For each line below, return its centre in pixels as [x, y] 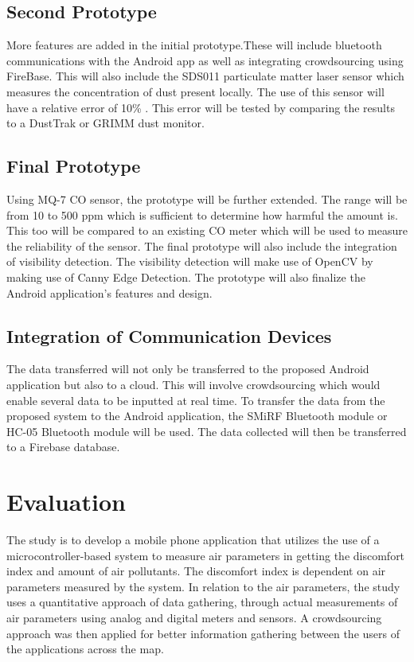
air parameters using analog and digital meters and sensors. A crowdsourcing [194, 617]
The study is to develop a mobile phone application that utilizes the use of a [193, 540]
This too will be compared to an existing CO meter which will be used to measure [207, 230]
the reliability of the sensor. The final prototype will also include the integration [202, 245]
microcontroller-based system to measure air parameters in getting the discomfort [206, 555]
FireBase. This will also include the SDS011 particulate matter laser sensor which [205, 76]
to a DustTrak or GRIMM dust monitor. [105, 123]
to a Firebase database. [63, 447]
